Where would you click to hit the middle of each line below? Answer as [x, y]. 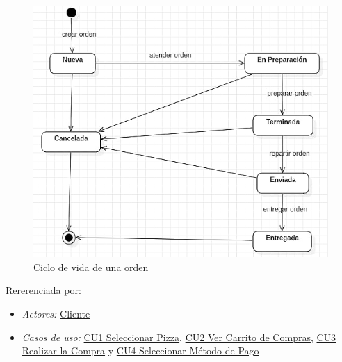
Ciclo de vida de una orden [91, 266]
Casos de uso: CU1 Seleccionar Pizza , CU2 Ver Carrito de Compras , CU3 [179, 337]
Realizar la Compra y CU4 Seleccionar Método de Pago [140, 351]
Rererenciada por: [43, 290]
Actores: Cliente [56, 313]
